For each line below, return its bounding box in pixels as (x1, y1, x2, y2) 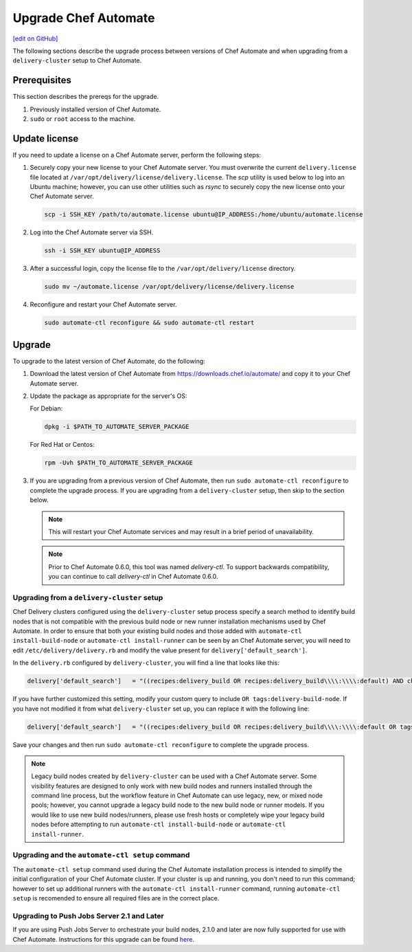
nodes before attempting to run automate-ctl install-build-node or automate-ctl (31, 820, 286, 828)
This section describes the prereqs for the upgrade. (12, 93, 159, 101)
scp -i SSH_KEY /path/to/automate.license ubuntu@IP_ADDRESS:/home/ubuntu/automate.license (44, 210, 363, 219)
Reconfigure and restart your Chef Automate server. (30, 300, 177, 309)
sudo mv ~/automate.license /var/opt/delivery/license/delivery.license (44, 283, 295, 291)
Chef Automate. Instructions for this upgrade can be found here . (12, 935, 195, 943)
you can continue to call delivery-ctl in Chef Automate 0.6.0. (48, 573, 218, 581)
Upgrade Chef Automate (12, 10, 155, 25)
